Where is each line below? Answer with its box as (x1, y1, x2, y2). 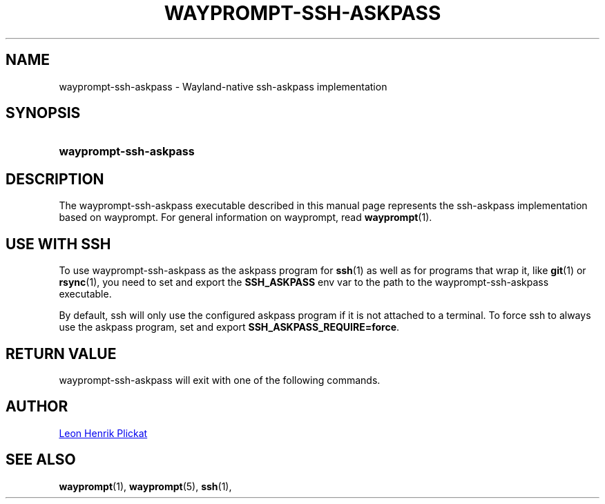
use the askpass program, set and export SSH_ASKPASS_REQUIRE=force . (59, 321, 400, 333)
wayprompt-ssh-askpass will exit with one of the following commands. (59, 374, 381, 386)
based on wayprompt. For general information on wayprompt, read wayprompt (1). (59, 211, 432, 224)
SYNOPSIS (6, 104, 81, 122)
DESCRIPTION (6, 170, 104, 188)
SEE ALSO (6, 451, 76, 469)
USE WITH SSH (6, 235, 111, 253)
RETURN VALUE (6, 345, 117, 362)
